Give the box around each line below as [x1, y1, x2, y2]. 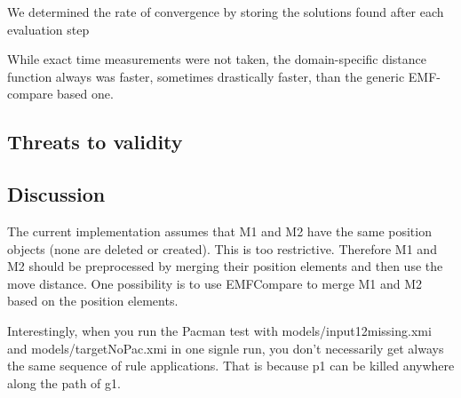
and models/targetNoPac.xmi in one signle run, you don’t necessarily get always [7, 338, 444, 357]
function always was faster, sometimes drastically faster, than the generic [7, 67, 405, 85]
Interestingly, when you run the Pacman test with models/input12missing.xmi [7, 321, 432, 339]
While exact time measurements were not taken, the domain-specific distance [7, 50, 427, 68]
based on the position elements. [7, 291, 179, 310]
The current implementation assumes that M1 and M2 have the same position [7, 221, 432, 240]
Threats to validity [7, 128, 183, 155]
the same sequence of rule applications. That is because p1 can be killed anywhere [7, 356, 455, 375]
